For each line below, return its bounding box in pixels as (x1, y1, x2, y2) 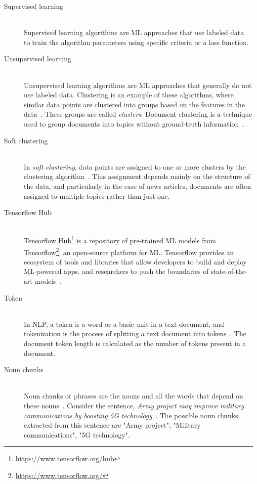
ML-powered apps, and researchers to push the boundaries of (24, 266, 209, 276)
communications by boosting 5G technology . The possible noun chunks (24, 410, 238, 420)
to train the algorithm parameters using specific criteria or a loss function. (24, 37, 249, 47)
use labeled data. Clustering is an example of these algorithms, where (24, 89, 234, 100)
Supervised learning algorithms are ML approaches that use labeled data (24, 27, 244, 38)
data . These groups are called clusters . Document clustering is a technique (24, 109, 252, 119)
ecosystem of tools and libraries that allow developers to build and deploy (24, 256, 247, 266)
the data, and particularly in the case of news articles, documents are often (24, 180, 251, 191)
